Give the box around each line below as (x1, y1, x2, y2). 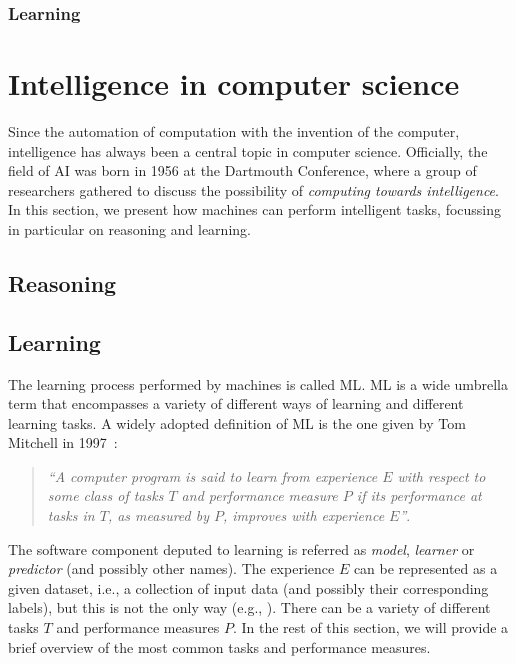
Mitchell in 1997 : (8, 432, 118, 453)
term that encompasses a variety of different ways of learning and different (8, 393, 464, 414)
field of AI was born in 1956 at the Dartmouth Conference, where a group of (8, 160, 477, 181)
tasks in (47, 505, 95, 526)
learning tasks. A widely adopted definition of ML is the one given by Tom (8, 412, 466, 433)
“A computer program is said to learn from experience (47, 465, 378, 486)
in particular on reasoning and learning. (8, 218, 251, 239)
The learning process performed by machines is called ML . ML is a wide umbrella (8, 373, 508, 394)
